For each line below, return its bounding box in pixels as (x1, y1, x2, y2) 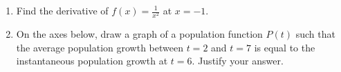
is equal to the (254, 40, 315, 54)
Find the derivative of (16, 3, 109, 17)
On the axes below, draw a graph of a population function (16, 27, 263, 41)
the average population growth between (16, 40, 183, 54)
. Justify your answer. (192, 53, 284, 68)
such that (295, 27, 335, 41)
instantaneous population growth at (16, 53, 168, 68)
